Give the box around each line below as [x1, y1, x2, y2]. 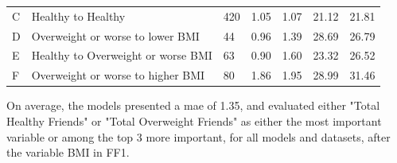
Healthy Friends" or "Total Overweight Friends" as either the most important [6, 112, 382, 129]
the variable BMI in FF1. [6, 144, 130, 161]
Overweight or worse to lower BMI [31, 27, 200, 44]
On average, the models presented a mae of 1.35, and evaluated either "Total [6, 97, 380, 114]
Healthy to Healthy [31, 7, 126, 24]
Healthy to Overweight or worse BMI [31, 47, 212, 64]
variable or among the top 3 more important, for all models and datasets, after [6, 128, 391, 145]
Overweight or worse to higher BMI [31, 67, 205, 83]
